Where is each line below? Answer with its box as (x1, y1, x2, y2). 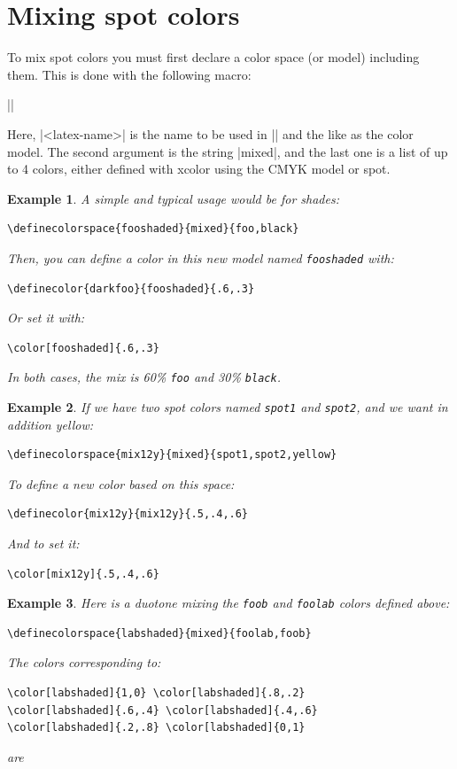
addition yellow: (7, 415, 93, 433)
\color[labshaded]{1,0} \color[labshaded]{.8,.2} (7, 687, 306, 700)
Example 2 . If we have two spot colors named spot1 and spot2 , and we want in (7, 397, 448, 416)
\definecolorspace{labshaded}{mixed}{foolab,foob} (7, 626, 312, 640)
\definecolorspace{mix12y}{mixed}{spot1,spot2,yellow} (7, 448, 337, 462)
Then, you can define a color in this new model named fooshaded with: (7, 248, 394, 267)
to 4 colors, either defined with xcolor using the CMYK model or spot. (7, 159, 391, 178)
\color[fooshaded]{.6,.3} (7, 341, 159, 354)
